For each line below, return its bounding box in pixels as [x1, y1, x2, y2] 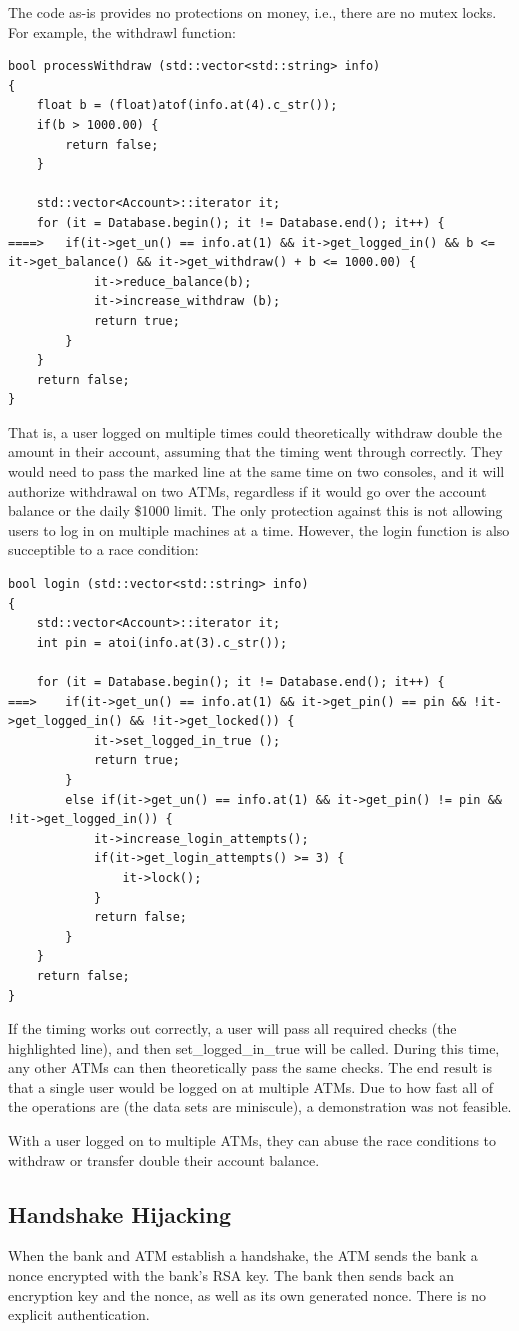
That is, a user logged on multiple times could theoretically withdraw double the [8, 421, 502, 442]
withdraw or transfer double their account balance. [8, 1149, 320, 1170]
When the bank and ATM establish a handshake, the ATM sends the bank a [8, 1245, 478, 1266]
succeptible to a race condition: [8, 539, 199, 560]
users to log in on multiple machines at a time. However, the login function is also [8, 519, 510, 540]
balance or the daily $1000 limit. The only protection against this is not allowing [8, 500, 503, 521]
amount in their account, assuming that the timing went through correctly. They [8, 441, 503, 462]
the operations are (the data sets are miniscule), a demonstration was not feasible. [8, 1096, 512, 1117]
